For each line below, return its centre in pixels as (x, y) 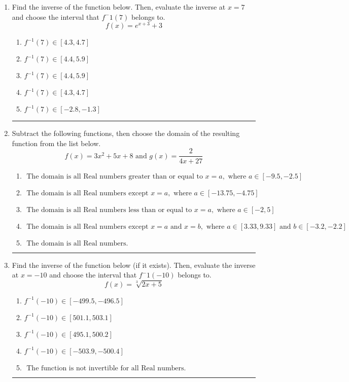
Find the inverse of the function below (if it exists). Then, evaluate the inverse (134, 265)
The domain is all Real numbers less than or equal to (109, 210)
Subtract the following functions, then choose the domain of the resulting (126, 133)
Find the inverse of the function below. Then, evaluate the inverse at (119, 7)
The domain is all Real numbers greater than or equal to (115, 176)
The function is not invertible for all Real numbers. (106, 368)
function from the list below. (56, 143)
